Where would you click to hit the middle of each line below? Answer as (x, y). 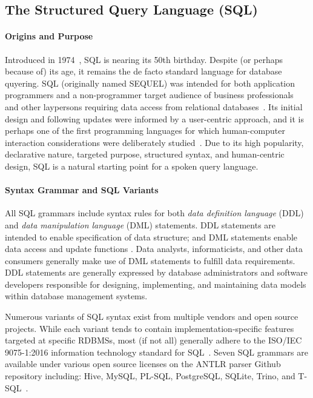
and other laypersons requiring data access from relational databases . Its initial (154, 106)
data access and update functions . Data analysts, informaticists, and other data (154, 249)
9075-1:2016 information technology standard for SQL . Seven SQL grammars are (156, 352)
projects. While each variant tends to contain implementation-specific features (150, 328)
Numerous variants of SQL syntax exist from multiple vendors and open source (152, 317)
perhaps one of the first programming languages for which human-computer (145, 131)
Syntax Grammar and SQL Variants (82, 190)
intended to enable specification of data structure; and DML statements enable (151, 237)
